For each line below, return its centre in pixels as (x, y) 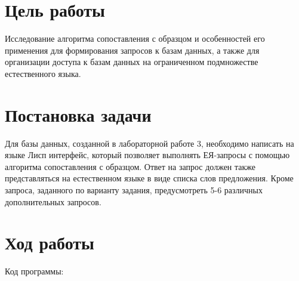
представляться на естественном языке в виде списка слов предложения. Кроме (149, 178)
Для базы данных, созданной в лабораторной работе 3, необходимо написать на (149, 143)
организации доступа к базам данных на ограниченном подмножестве (132, 62)
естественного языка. (43, 73)
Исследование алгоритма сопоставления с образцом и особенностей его (135, 38)
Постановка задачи (78, 114)
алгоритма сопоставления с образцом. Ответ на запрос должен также (130, 166)
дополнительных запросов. (53, 201)
